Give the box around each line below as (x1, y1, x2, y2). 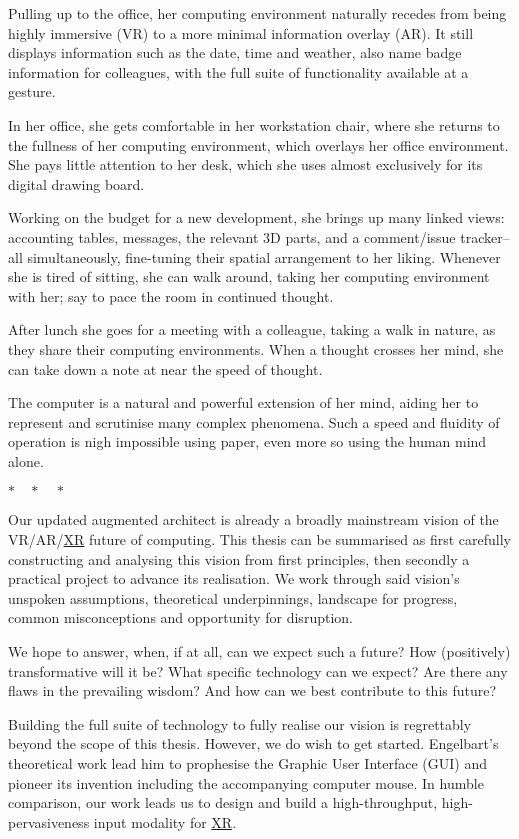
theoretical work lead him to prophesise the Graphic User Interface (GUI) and (8, 753, 487, 773)
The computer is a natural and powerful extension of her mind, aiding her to (8, 392, 479, 413)
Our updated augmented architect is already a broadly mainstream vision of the (8, 509, 499, 530)
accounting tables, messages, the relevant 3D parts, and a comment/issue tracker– (8, 226, 510, 247)
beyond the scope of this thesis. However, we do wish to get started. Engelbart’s (8, 733, 499, 754)
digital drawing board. (8, 173, 145, 194)
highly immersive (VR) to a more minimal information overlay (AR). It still (8, 22, 474, 43)
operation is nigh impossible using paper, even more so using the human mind (8, 431, 487, 452)
